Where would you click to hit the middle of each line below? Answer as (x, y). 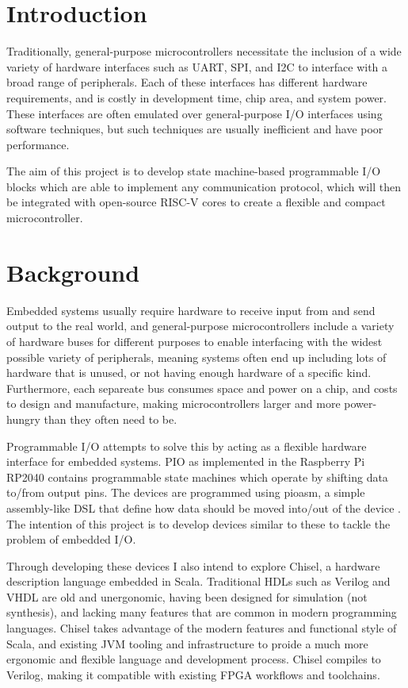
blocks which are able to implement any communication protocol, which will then (204, 186)
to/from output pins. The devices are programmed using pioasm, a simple (186, 492)
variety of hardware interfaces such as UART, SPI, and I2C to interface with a (197, 66)
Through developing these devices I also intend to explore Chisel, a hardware (193, 565)
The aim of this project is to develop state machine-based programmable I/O (194, 171)
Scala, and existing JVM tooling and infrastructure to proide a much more (187, 643)
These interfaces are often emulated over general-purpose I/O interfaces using (194, 113)
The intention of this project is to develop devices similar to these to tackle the (198, 523)
